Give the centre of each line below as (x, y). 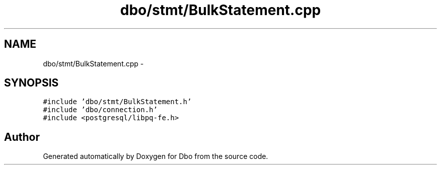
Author (22, 137)
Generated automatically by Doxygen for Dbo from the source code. (156, 156)
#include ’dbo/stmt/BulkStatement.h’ (117, 102)
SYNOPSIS (31, 83)
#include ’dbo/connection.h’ (100, 110)
